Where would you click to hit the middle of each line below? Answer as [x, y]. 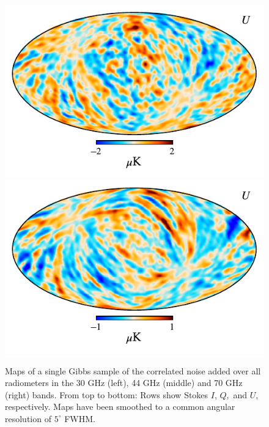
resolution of [28, 418]
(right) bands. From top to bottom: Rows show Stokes [107, 394]
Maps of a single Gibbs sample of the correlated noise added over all [133, 370]
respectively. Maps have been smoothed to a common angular [120, 407]
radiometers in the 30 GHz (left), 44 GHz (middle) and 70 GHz [124, 383]
